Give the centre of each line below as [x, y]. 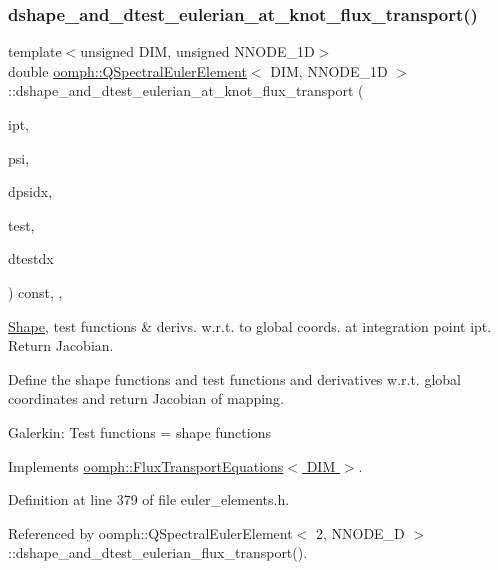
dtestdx [31, 258]
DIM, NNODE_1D [329, 70]
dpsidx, [30, 191]
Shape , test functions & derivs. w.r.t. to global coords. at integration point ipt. [250, 325]
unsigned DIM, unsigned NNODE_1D [197, 51]
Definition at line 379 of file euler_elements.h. [149, 499]
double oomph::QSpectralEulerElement [127, 70]
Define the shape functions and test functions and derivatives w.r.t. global [234, 378]
